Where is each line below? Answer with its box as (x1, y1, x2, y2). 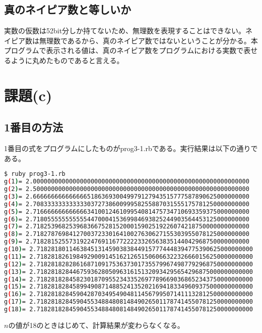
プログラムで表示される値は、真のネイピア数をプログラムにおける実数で (4, 45, 244, 56)
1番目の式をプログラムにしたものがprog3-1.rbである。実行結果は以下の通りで (4, 143, 258, 154)
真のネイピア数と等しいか (4, 2, 131, 17)
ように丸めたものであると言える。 (11, 55, 124, 65)
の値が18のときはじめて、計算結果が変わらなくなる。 (8, 319, 184, 330)
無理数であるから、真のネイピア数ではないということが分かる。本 (39, 35, 258, 45)
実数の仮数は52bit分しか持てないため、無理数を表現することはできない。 (4, 25, 246, 36)
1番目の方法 (4, 119, 63, 135)
